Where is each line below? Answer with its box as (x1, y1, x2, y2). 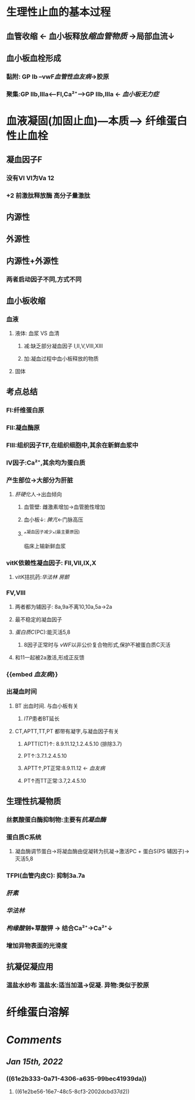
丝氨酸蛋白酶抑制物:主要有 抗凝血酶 (6, 816, 106, 824)
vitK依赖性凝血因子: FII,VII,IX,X (6, 559, 97, 567)
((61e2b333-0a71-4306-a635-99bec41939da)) (6, 1074, 147, 1083)
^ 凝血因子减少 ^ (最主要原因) (23, 529, 81, 537)
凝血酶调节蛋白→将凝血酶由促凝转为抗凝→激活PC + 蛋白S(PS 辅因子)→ (14, 848, 190, 855)
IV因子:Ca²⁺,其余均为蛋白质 (6, 458, 85, 467)
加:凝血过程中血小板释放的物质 (23, 355, 99, 362)
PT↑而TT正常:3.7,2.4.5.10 (23, 777, 86, 784)
